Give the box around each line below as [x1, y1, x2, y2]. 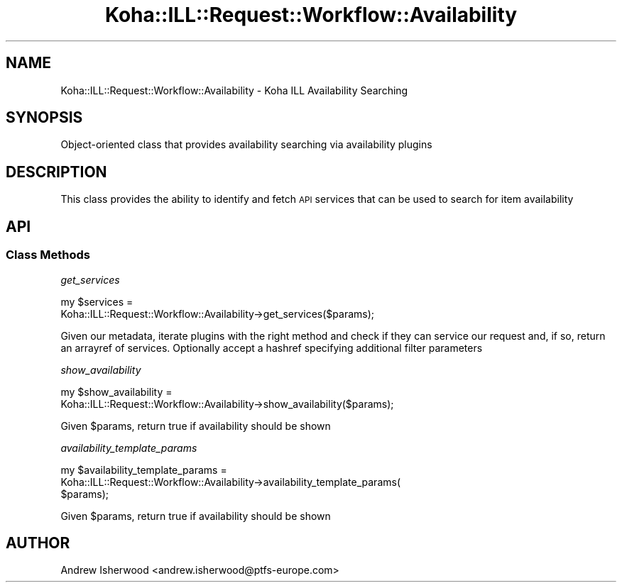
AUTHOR [6, 533, 70, 552]
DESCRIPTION [6, 162, 107, 181]
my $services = [60, 295, 133, 308]
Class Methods [6, 248, 90, 262]
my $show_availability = [60, 385, 173, 398]
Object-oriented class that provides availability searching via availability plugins [60, 138, 432, 151]
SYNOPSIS [6, 109, 83, 127]
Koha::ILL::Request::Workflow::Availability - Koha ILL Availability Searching [60, 84, 408, 96]
